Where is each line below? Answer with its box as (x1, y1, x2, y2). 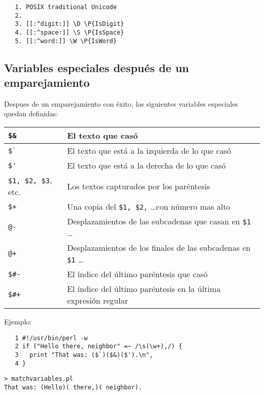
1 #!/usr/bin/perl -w (15, 334, 88, 342)
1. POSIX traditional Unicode (15, 4, 117, 11)
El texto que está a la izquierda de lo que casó (67, 145, 232, 157)
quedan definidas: (4, 108, 58, 119)
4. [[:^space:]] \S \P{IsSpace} (15, 28, 124, 36)
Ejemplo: (4, 316, 32, 327)
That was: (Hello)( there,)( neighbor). (4, 383, 143, 391)
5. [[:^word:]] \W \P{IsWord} (15, 37, 117, 45)
